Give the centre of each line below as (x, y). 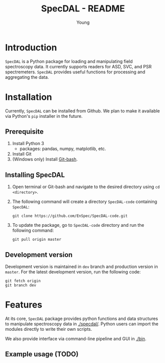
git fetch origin (23, 281)
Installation (29, 97)
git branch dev (21, 285)
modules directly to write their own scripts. (49, 329)
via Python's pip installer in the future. (44, 116)
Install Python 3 (28, 144)
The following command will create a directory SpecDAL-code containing (84, 202)
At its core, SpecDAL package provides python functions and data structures (82, 318)
